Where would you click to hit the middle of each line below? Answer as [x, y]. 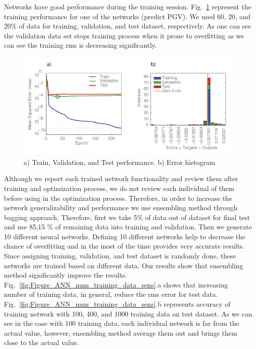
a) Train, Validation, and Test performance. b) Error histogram [119, 162]
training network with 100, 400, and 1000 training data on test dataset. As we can [128, 313]
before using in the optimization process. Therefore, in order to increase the [118, 198]
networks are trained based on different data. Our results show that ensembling [124, 265]
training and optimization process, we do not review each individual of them [119, 188]
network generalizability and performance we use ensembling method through [121, 207]
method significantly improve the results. [65, 275]
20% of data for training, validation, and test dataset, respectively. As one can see [128, 26]
